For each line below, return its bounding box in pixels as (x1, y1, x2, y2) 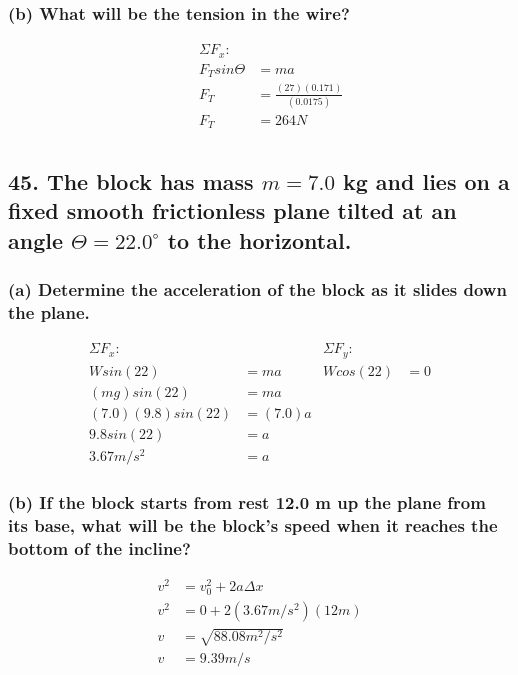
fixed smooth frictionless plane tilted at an (8, 195, 457, 226)
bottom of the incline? (8, 535, 191, 560)
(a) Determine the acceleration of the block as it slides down (8, 276, 507, 301)
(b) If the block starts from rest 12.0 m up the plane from (8, 489, 486, 514)
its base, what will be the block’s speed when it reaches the (8, 512, 498, 537)
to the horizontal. (167, 224, 352, 255)
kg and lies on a (342, 165, 510, 196)
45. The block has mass (8, 165, 254, 196)
